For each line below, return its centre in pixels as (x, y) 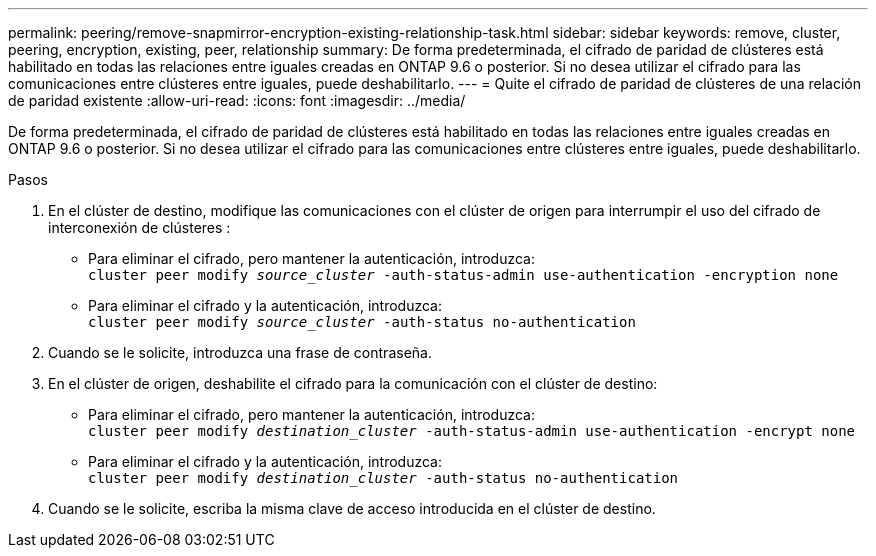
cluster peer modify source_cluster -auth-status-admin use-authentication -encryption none (463, 275)
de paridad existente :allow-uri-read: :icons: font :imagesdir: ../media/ (237, 100)
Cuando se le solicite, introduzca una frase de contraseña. (240, 352)
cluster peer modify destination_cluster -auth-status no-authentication (383, 478)
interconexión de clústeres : (139, 227)
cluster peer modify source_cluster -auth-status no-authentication (362, 322)
